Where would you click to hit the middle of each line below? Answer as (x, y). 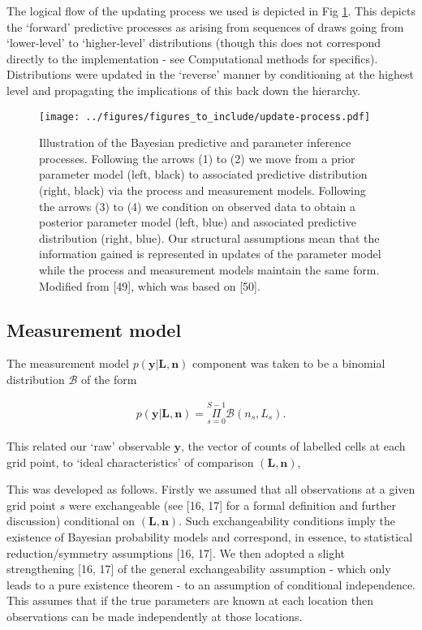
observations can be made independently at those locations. (155, 616)
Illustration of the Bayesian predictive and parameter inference (195, 142)
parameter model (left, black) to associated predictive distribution (203, 174)
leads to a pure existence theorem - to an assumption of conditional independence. (211, 584)
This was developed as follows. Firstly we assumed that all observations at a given (211, 489)
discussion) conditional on (71, 521)
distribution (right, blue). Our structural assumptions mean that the (209, 237)
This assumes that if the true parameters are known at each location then (190, 600)
